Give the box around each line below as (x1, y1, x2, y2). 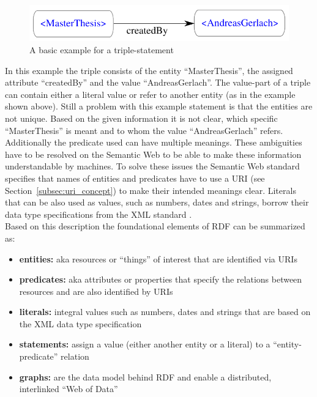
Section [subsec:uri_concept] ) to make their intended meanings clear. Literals (5, 184, 296, 196)
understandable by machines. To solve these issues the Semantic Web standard (5, 160, 300, 173)
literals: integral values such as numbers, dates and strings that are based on (19, 305, 311, 318)
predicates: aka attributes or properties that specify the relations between (19, 273, 302, 286)
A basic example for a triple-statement (29, 43, 174, 56)
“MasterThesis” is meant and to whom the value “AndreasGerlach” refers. (5, 124, 283, 136)
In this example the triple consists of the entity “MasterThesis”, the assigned (5, 64, 293, 76)
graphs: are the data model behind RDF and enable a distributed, (19, 370, 272, 383)
